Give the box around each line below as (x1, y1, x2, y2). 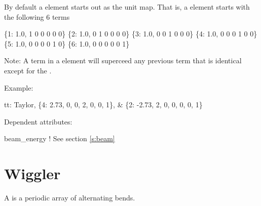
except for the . (4, 65, 52, 75)
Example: (4, 82, 33, 93)
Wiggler (4, 163, 61, 184)
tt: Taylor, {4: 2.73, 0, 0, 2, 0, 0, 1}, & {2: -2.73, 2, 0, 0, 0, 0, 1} (4, 99, 203, 110)
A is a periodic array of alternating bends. (4, 192, 135, 203)
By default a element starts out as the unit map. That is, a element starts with (4, 2, 250, 12)
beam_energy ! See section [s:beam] (4, 133, 115, 144)
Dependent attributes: (4, 116, 72, 127)
